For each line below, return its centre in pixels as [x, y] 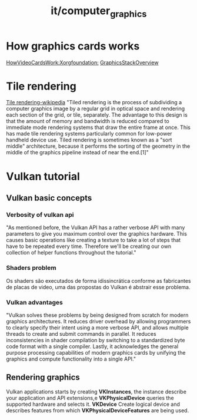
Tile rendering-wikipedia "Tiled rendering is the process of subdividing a [94, 102]
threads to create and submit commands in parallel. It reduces [81, 333]
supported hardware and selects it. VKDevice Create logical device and [93, 404]
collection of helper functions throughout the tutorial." [71, 253]
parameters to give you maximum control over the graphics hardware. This [96, 234]
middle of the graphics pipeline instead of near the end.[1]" [77, 153]
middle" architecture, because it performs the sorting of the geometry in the [98, 146]
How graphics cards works [73, 46]
